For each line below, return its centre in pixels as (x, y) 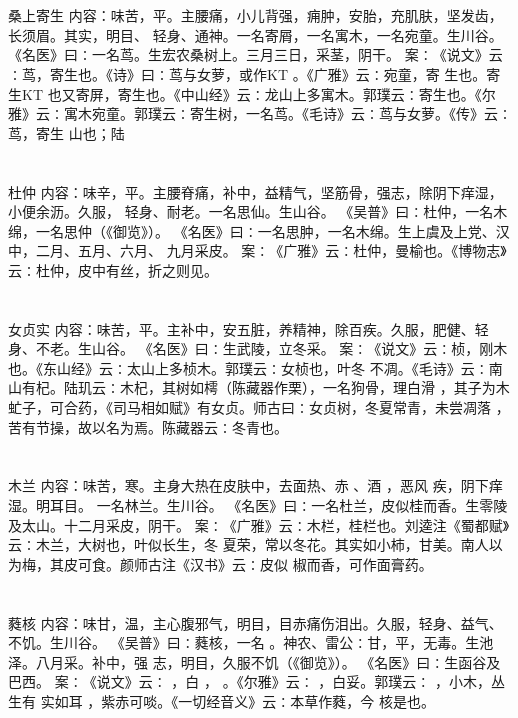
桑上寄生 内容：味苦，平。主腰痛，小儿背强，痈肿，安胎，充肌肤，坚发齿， (255, 15)
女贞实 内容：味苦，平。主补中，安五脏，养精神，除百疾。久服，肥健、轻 (248, 328)
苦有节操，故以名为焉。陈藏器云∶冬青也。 (148, 426)
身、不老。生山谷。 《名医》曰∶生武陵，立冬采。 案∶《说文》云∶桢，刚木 (258, 348)
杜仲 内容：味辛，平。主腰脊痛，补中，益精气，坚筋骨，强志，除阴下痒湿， (255, 191)
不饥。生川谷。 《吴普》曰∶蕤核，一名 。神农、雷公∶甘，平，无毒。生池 (251, 642)
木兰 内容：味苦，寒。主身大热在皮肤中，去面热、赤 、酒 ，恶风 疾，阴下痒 (255, 485)
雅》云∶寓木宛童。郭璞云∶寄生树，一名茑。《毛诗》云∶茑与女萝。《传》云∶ (260, 113)
